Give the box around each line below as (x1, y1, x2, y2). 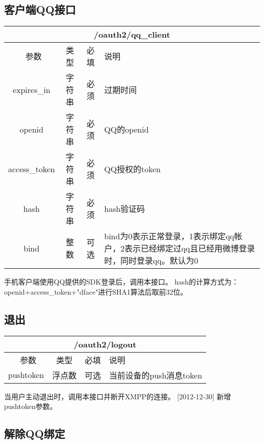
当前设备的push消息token (109, 369, 203, 381)
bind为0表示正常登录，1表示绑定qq (104, 230, 235, 242)
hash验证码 (104, 203, 145, 215)
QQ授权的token (104, 163, 161, 175)
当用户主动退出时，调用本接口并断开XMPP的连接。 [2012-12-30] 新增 (4, 391, 231, 401)
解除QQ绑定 (4, 426, 65, 441)
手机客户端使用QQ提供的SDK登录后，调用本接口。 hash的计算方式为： (4, 276, 239, 287)
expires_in (13, 83, 51, 96)
